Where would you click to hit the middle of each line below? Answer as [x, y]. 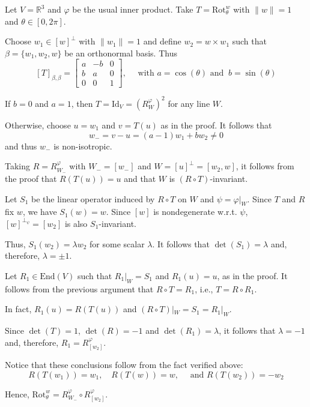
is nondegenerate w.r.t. [195, 212]
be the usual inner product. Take [133, 9]
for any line [189, 103]
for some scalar [117, 243]
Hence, [17, 393]
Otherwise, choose [38, 125]
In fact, [18, 309]
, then [82, 103]
